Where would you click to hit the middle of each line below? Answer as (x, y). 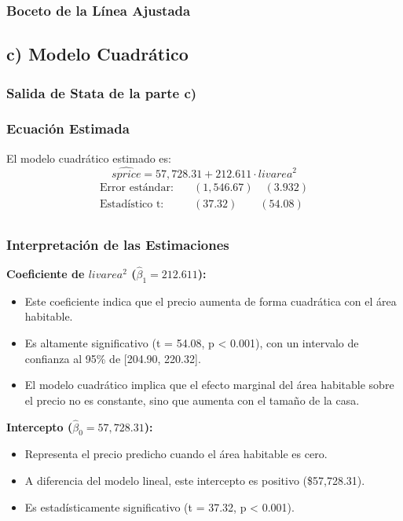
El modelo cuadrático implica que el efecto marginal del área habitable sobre (209, 385)
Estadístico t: (132, 204)
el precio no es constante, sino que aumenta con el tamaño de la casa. (192, 400)
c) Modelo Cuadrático (97, 54)
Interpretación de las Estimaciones (118, 244)
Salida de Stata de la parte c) (102, 92)
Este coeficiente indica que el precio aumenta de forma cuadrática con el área (211, 301)
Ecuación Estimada (68, 128)
